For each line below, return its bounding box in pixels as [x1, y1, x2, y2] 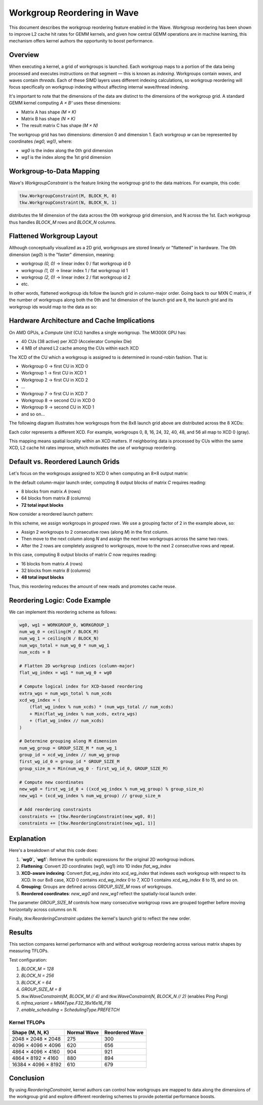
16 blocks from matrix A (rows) [21, 561, 83, 566]
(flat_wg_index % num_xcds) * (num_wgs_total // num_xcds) [29, 704, 174, 710]
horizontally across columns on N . [9, 907, 77, 912]
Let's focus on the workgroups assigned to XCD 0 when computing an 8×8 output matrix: [9, 471, 188, 477]
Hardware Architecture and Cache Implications [9, 317, 155, 325]
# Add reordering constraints [19, 807, 92, 812]
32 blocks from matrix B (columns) [21, 567, 91, 573]
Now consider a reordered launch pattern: [9, 511, 94, 517]
